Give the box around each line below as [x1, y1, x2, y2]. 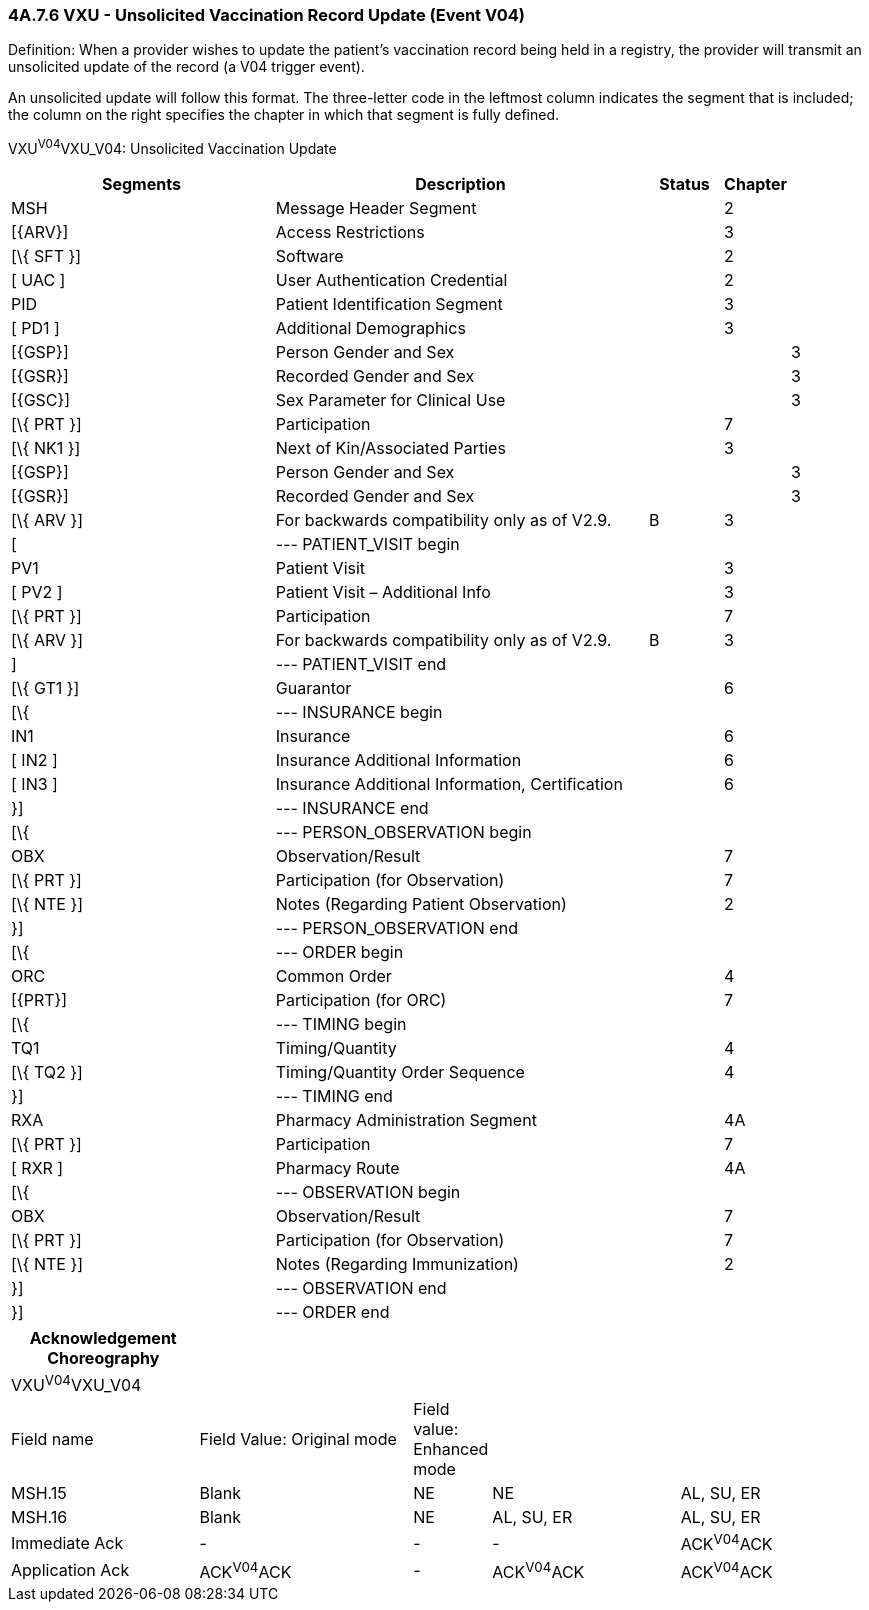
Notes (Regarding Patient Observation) [275, 894, 567, 915]
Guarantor [275, 678, 352, 699]
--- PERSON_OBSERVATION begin [275, 822, 532, 843]
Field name [11, 1429, 94, 1450]
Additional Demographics [275, 318, 466, 339]
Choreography [47, 1348, 160, 1369]
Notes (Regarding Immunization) [275, 1254, 519, 1275]
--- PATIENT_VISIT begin [275, 534, 460, 555]
